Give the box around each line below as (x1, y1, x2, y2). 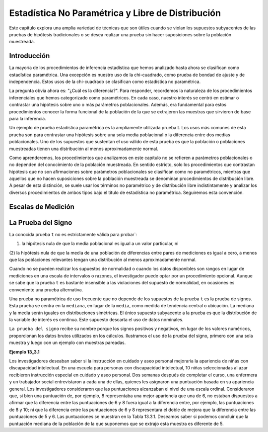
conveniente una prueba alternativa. (9, 286, 83, 293)
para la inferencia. (9, 115, 47, 121)
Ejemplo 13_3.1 (9, 348, 40, 355)
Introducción (9, 52, 50, 60)
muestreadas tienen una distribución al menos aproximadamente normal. (9, 146, 159, 152)
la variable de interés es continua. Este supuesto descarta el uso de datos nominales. (9, 317, 184, 323)
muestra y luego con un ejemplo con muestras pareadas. (9, 340, 126, 346)
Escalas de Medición (9, 202, 74, 211)
